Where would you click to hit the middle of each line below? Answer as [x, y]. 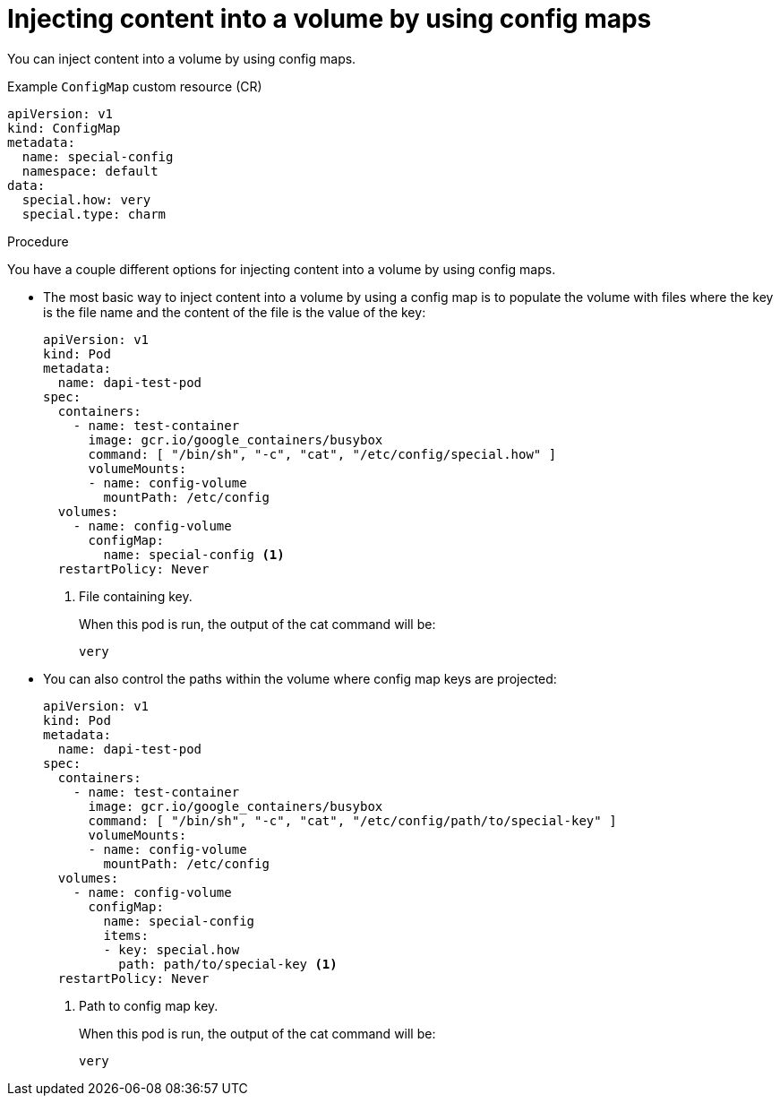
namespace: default [90, 171]
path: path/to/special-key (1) [228, 964]
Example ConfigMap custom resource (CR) [135, 86]
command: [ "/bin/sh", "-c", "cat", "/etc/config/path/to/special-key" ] [352, 820]
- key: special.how [171, 949]
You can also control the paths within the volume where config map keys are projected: [300, 678]
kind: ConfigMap [64, 128]
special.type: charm [94, 214]
